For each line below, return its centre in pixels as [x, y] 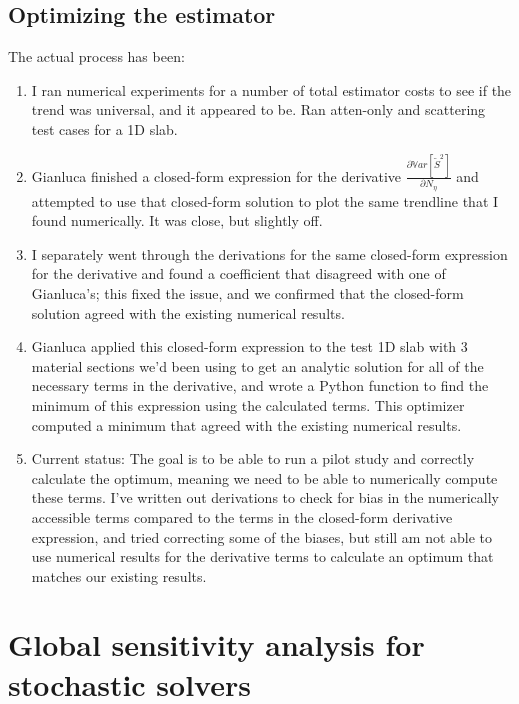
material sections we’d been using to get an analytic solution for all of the [257, 365]
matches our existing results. [119, 575]
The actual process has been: [96, 56]
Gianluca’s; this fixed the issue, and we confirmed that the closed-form [247, 292]
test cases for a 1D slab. [104, 128]
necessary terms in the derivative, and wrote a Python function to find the [260, 385]
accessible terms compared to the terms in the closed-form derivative [242, 516]
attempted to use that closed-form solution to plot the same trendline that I [265, 200]
